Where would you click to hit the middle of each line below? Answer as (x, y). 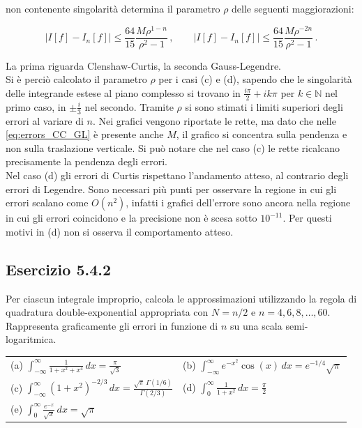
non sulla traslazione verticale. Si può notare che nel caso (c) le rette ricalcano (173, 147)
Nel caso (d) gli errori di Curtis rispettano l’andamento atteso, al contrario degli (177, 175)
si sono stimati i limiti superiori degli (264, 106)
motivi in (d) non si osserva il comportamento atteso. (120, 231)
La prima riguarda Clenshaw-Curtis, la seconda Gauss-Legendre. (144, 65)
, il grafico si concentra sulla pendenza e (262, 134)
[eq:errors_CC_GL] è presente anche (85, 134)
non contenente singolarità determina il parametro (113, 8)
